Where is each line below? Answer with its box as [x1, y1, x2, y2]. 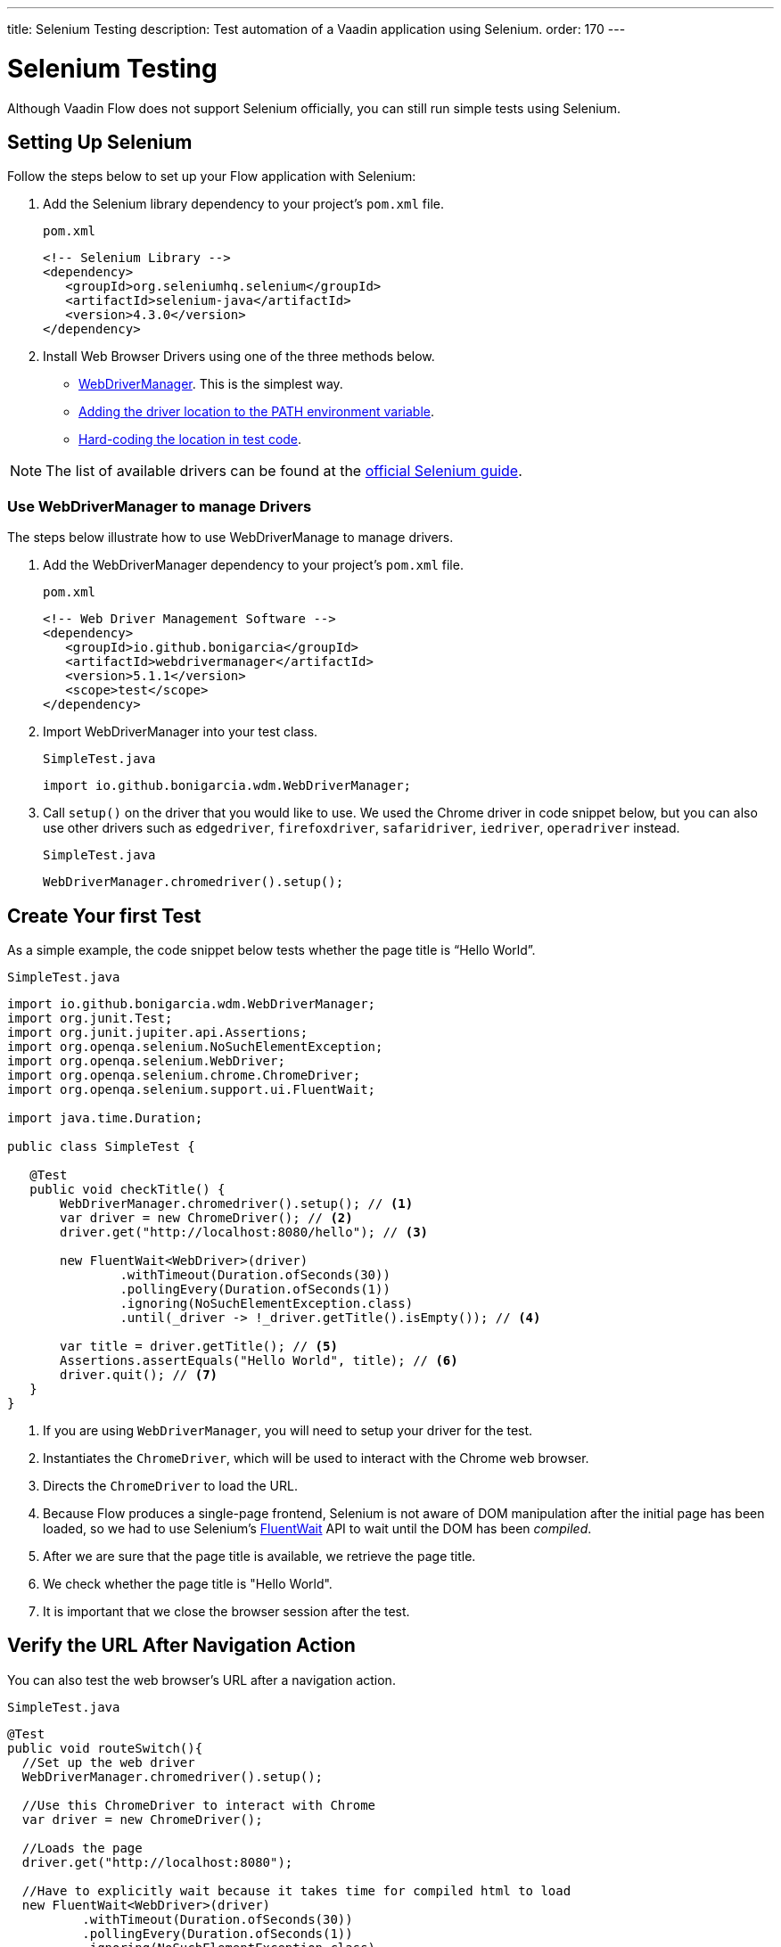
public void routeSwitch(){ [7, 1740, 203, 1755]
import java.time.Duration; [7, 1110, 203, 1125]
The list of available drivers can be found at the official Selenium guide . [45, 462, 522, 481]
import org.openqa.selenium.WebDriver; [7, 1053, 285, 1068]
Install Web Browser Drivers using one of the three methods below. [43, 349, 435, 365]
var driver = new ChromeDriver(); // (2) [60, 1210, 353, 1225]
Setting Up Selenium [7, 130, 193, 153]
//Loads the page [21, 1840, 143, 1855]
